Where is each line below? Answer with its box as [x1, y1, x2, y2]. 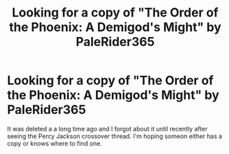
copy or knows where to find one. [7, 139, 103, 147]
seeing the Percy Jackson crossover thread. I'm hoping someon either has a [7, 132, 223, 140]
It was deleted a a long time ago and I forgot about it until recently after [7, 124, 208, 133]
